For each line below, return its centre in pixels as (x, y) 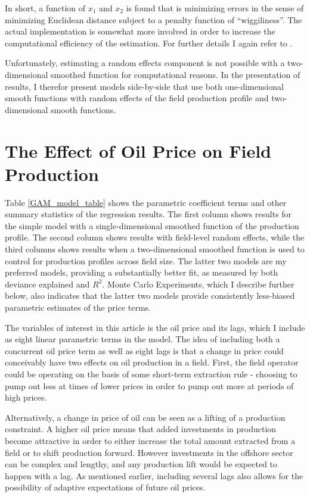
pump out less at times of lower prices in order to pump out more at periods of (149, 385)
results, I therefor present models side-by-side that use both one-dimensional (144, 86)
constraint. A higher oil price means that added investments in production (141, 429)
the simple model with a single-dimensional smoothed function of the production (152, 225)
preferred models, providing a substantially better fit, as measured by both (141, 272)
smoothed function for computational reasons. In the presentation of (176, 74)
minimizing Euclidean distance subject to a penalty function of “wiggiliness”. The (154, 19)
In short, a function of (45, 8)
